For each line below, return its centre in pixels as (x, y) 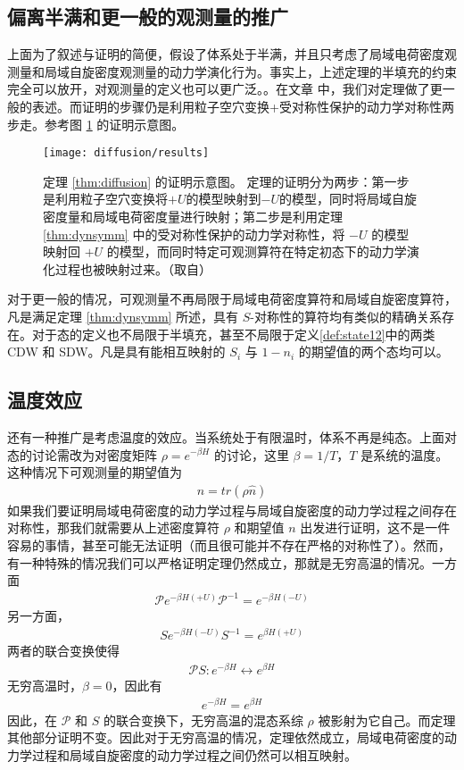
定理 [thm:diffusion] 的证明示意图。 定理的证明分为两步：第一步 (226, 181)
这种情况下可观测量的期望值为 (95, 472)
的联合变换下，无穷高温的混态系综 (203, 720)
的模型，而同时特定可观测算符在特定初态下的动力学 (257, 251)
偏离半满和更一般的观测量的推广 (148, 17)
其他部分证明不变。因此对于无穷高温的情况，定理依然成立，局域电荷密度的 (226, 737)
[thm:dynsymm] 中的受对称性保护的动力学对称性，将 (194, 234)
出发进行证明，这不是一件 (375, 527)
